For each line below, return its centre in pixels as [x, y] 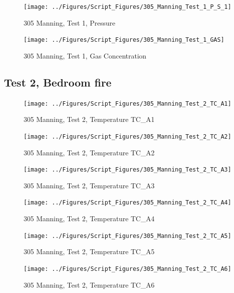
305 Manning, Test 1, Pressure [70, 22]
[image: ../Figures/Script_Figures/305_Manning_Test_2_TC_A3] [128, 170]
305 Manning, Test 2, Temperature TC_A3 [89, 185]
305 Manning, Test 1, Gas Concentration [85, 55]
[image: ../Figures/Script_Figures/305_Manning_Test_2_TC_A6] [128, 269]
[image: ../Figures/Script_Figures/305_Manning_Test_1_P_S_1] [128, 7]
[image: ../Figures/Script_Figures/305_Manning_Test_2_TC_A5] [128, 236]
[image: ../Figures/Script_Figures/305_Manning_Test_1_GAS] [124, 40]
